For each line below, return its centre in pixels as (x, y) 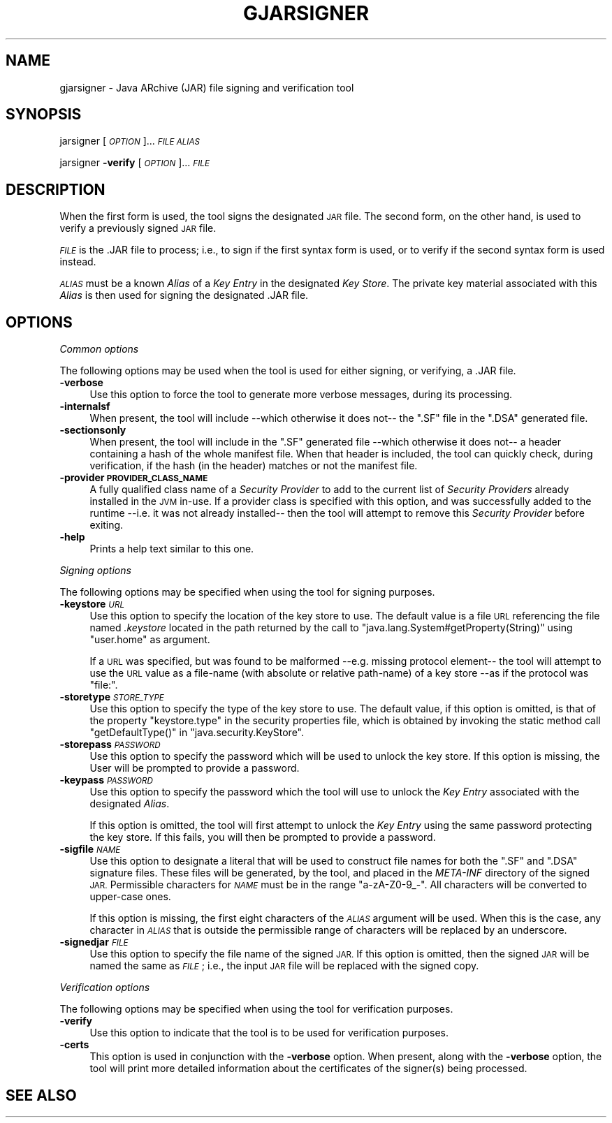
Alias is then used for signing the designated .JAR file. (184, 295)
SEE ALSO (41, 1095)
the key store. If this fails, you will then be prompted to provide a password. (263, 837)
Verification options (105, 988)
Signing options (95, 571)
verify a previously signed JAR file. (138, 228)
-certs (74, 1045)
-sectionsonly (93, 430)
